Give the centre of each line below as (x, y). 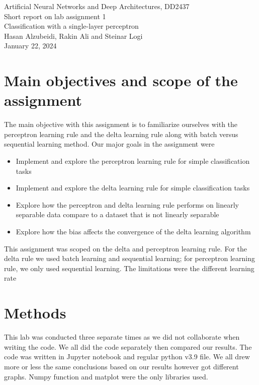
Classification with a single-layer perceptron (71, 26)
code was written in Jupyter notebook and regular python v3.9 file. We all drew (127, 357)
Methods (35, 313)
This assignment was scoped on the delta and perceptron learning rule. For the (125, 248)
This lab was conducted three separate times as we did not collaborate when (122, 337)
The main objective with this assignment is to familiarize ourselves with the (121, 124)
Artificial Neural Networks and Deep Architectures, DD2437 (97, 6)
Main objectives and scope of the (121, 80)
